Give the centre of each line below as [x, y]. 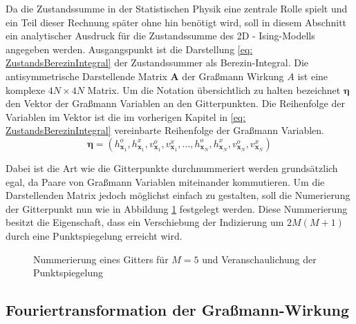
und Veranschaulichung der [259, 259]
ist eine [313, 76]
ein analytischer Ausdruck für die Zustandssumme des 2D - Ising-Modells [160, 36]
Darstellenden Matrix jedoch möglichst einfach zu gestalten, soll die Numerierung [178, 195]
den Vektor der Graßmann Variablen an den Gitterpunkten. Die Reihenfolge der [175, 103]
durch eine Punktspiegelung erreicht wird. [94, 235]
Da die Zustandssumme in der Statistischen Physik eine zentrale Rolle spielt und [177, 8]
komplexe [26, 89]
